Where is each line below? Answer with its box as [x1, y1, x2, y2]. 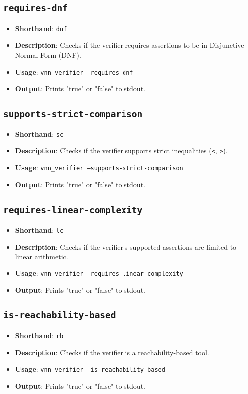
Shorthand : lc [15, 225, 64, 235]
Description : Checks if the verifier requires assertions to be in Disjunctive [15, 40, 244, 50]
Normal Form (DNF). [15, 50, 81, 60]
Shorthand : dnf [15, 23, 67, 33]
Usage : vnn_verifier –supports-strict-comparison [15, 162, 183, 172]
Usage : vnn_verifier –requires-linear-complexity [15, 267, 183, 278]
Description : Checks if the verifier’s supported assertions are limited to [15, 241, 237, 252]
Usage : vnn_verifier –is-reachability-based [15, 364, 165, 374]
